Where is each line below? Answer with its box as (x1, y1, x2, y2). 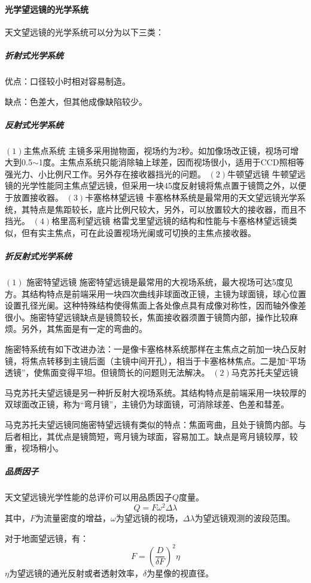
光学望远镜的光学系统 (5, 2, 89, 15)
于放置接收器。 (5, 191, 63, 204)
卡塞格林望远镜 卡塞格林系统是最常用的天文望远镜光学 (85, 191, 297, 204)
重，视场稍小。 (5, 442, 63, 454)
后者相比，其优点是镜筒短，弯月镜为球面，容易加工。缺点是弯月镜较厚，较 (5, 430, 298, 442)
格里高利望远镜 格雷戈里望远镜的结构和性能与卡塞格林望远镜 (51, 215, 289, 227)
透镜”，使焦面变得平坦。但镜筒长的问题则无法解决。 (5, 366, 210, 379)
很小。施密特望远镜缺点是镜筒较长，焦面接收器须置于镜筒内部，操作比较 (5, 310, 289, 323)
